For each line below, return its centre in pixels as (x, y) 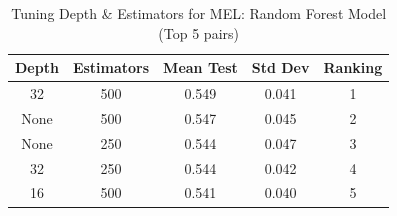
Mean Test (200, 67)
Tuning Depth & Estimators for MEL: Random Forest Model (199, 13)
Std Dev (280, 67)
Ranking (353, 67)
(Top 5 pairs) (198, 32)
